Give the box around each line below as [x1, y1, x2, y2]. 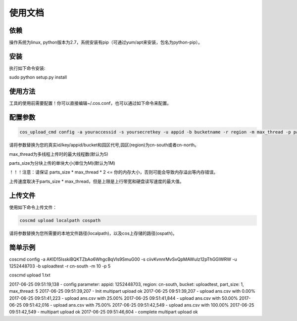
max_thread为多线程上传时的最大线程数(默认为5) [9, 151, 108, 157]
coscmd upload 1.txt [9, 272, 50, 278]
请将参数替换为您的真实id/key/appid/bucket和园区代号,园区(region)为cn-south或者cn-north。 [9, 142, 199, 148]
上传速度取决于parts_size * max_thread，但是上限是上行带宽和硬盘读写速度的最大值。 [9, 178, 184, 184]
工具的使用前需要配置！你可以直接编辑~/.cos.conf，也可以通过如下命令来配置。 [9, 100, 172, 106]
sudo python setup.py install [9, 74, 67, 80]
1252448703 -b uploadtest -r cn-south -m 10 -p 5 [9, 263, 111, 269]
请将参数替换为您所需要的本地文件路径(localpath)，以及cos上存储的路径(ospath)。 [9, 230, 178, 236]
